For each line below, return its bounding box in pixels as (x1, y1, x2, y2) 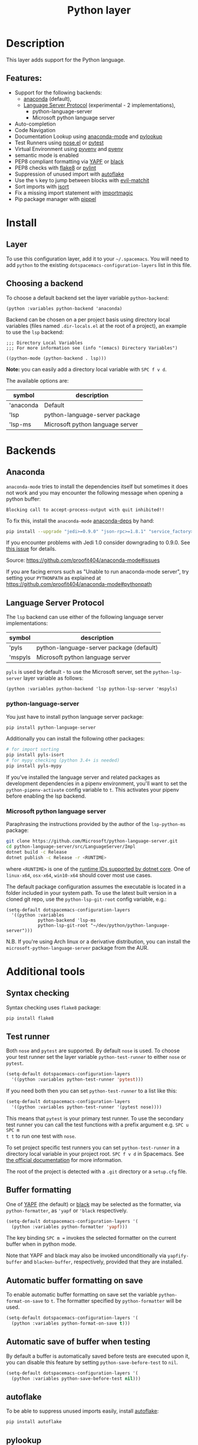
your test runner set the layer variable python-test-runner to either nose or (6, 1054, 187, 1061)
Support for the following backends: (14, 89, 103, 96)
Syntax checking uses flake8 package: (6, 1003, 101, 1011)
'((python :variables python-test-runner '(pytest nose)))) (11, 1104, 162, 1110)
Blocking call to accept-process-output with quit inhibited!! (6, 506, 165, 513)
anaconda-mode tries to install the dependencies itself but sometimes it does (6, 483, 189, 490)
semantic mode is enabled (14, 152, 79, 159)
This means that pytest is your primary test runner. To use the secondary (6, 1115, 184, 1122)
